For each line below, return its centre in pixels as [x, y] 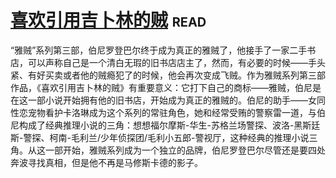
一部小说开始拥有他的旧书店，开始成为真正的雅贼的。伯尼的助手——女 [172, 100]
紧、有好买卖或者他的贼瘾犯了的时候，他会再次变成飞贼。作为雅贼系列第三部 [168, 75]
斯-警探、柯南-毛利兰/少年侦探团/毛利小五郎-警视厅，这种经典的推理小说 [160, 137]
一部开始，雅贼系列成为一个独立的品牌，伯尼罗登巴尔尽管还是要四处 [185, 150]
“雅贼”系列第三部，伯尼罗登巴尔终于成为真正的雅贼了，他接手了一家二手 [159, 50]
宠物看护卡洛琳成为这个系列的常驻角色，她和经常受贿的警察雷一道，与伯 [176, 112]
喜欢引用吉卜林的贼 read [108, 20]
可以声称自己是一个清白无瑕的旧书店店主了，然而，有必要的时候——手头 [176, 62]
